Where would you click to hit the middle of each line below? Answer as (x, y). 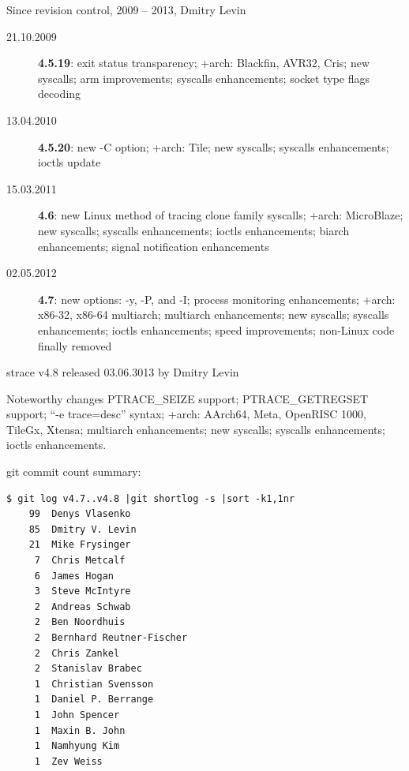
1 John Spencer (77, 715)
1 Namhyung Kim (77, 746)
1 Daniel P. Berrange (94, 700)
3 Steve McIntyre (83, 591)
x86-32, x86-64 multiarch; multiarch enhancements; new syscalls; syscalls (214, 314)
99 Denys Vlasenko (80, 514)
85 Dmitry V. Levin (83, 529)
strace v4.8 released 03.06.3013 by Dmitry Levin (123, 372)
